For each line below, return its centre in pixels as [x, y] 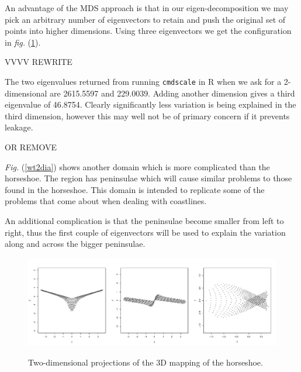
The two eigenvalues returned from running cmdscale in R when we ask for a [143, 81]
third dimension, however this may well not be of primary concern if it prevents [147, 116]
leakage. [19, 127]
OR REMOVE [31, 147]
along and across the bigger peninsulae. [75, 244]
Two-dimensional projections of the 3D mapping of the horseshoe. [146, 362]
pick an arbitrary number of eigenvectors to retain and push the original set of [145, 19]
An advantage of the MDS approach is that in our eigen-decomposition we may [147, 8]
